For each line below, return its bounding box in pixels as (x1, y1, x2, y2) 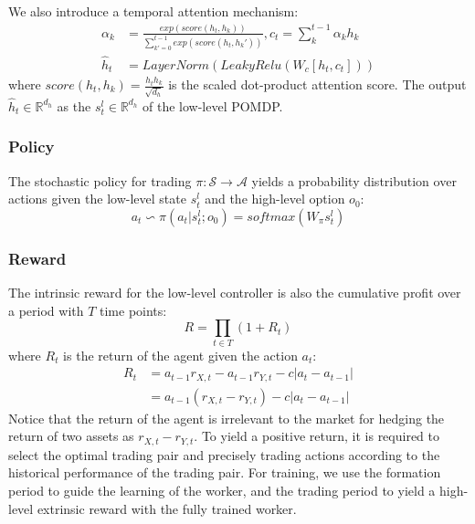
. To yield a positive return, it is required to (194, 426, 440, 445)
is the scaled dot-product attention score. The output (168, 75, 467, 94)
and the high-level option (205, 189, 345, 208)
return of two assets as (8, 426, 134, 445)
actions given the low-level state (8, 189, 186, 208)
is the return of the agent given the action (63, 345, 298, 364)
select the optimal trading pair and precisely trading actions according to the (8, 445, 440, 464)
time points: (100, 300, 167, 320)
